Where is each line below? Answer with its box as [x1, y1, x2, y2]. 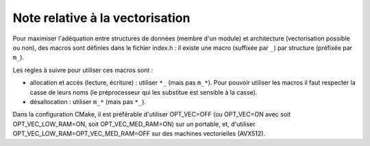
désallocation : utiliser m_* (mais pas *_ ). [29, 97, 147, 106]
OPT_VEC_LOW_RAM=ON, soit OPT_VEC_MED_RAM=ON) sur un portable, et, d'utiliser [12, 120, 256, 128]
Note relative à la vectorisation [12, 10, 190, 25]
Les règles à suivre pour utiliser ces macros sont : [12, 66, 153, 74]
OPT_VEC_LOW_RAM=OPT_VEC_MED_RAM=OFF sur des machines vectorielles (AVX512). [12, 130, 266, 138]
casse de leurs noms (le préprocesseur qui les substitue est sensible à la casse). [29, 88, 258, 96]
